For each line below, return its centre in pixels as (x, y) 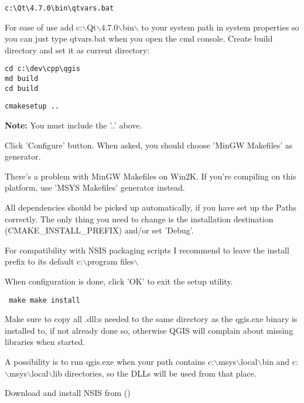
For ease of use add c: (44, 27)
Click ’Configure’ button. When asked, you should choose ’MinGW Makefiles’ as (149, 145)
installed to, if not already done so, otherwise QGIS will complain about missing (149, 330)
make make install (45, 300)
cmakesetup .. (32, 106)
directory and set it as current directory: (77, 50)
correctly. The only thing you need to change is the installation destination (139, 219)
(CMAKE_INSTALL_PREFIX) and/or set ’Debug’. (99, 230)
